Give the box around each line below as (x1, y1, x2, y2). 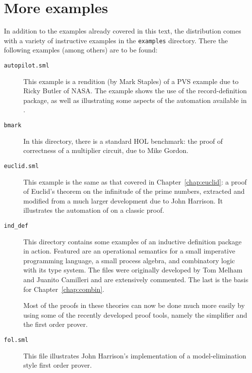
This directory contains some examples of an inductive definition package (23, 236, 242, 246)
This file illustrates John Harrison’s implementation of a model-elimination (23, 350, 247, 360)
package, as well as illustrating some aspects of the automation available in (23, 95, 247, 105)
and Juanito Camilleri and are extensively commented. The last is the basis (23, 274, 249, 284)
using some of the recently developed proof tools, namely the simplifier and (23, 309, 248, 320)
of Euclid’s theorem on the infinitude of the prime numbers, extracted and (23, 186, 245, 196)
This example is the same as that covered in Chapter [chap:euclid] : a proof (23, 176, 247, 186)
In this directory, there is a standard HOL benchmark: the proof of (23, 136, 223, 146)
